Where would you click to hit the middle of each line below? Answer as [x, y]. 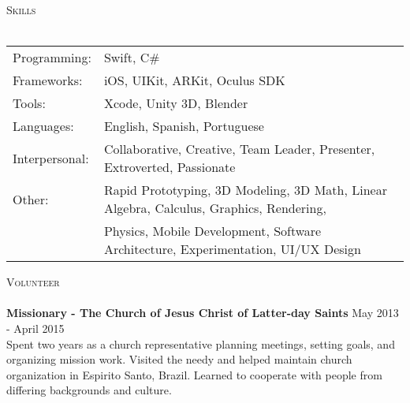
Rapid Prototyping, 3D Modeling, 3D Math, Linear [245, 190]
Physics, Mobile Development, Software [212, 231]
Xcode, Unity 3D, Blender [176, 103]
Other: [31, 199]
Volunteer [33, 282]
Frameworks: [48, 80]
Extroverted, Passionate [170, 167]
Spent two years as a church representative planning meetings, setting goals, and [201, 343]
